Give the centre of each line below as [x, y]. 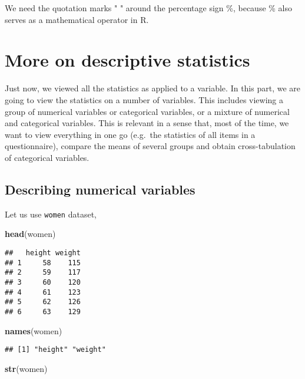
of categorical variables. [47, 157]
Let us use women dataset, [51, 214]
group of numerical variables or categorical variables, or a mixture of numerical [147, 111]
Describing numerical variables [100, 189]
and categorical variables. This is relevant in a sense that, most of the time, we [147, 123]
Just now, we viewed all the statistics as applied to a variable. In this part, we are [152, 88]
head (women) [30, 234]
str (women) [26, 368]
